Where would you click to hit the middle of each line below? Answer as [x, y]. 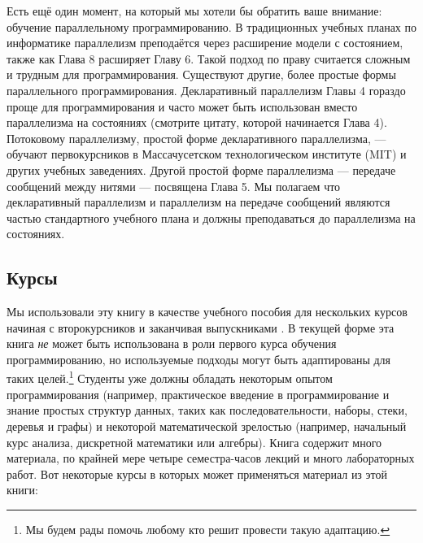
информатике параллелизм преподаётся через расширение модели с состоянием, [205, 43]
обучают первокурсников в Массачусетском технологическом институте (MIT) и [207, 154]
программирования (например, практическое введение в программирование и [198, 394]
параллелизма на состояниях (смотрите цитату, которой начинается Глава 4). [197, 122]
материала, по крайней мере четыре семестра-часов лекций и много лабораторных [211, 458]
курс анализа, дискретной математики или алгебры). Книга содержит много [194, 442]
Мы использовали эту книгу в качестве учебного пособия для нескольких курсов [207, 312]
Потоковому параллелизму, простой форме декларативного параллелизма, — [196, 138]
